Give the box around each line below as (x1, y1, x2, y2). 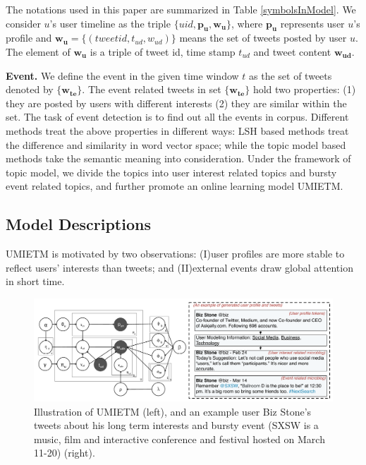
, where (231, 16, 263, 30)
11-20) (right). (34, 445, 95, 460)
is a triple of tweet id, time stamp (90, 44, 236, 59)
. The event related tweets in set (82, 82, 221, 97)
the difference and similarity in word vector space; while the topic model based (6, 137, 346, 152)
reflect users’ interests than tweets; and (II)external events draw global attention (6, 260, 353, 274)
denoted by (6, 82, 54, 97)
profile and (6, 30, 52, 45)
